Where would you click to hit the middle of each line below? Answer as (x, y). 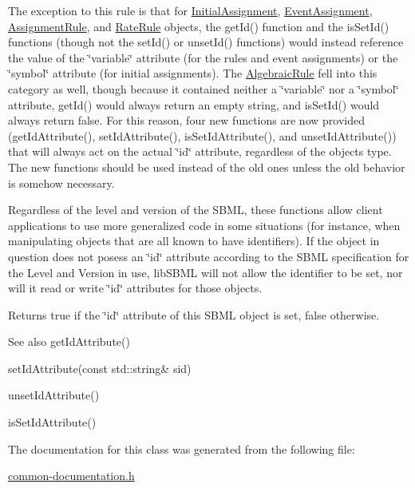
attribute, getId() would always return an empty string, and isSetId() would (194, 104)
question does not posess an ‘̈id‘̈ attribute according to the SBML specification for (209, 256)
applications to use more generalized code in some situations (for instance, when (204, 225)
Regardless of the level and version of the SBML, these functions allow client (196, 210)
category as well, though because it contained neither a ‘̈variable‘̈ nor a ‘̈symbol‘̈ (204, 88)
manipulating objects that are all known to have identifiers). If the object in (194, 241)
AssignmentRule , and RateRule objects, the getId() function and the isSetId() (199, 26)
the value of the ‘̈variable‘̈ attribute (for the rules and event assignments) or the (203, 57)
